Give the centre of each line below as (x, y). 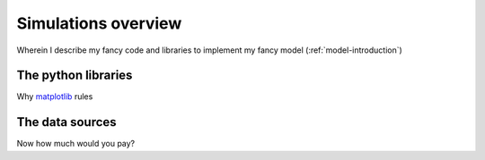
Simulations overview (99, 23)
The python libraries (75, 76)
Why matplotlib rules (55, 97)
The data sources (66, 122)
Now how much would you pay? (76, 144)
